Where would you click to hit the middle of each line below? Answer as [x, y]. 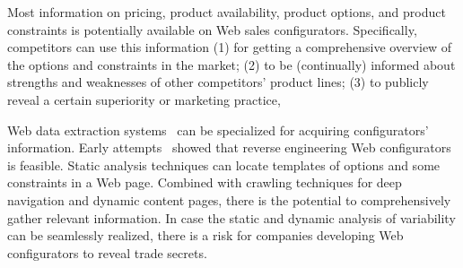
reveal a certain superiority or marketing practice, [144, 99]
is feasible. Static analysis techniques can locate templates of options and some [224, 164]
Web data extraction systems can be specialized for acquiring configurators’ [218, 130]
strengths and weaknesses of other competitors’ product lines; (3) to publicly [218, 82]
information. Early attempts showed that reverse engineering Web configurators [229, 147]
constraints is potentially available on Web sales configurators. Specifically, [212, 29]
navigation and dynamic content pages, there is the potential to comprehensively [229, 199]
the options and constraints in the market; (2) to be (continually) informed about [231, 64]
